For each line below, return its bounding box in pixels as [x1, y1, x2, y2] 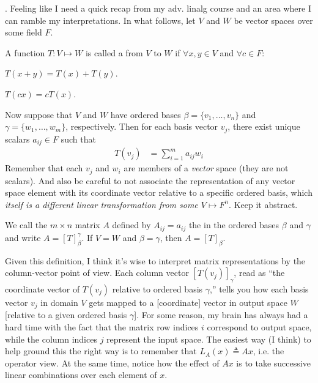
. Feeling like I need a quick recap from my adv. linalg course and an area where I [5, 2, 311, 14]
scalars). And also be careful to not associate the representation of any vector [5, 174, 295, 187]
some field [5, 26, 42, 39]
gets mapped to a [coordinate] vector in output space [89, 296, 287, 308]
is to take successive [236, 356, 311, 369]
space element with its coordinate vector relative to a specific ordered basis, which [5, 186, 312, 199]
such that [61, 132, 96, 145]
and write [5, 231, 41, 244]
